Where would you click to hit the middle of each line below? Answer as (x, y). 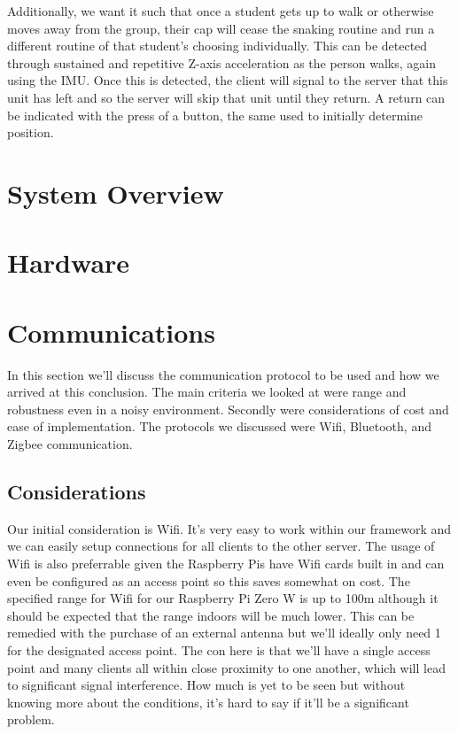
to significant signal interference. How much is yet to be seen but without (206, 685)
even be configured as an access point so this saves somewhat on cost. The (209, 580)
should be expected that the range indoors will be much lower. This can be (211, 615)
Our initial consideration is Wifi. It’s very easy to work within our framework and (229, 528)
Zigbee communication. (70, 444)
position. (31, 132)
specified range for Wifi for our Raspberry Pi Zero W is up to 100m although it (223, 598)
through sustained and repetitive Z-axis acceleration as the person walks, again (222, 62)
